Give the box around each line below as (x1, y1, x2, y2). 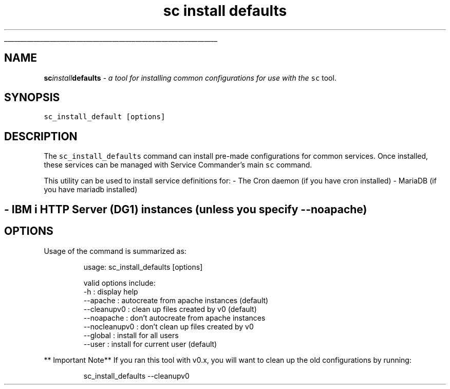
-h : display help (83, 287, 138, 296)
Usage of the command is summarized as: (44, 246, 186, 255)
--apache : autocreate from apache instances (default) (83, 295, 269, 305)
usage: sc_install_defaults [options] (83, 262, 203, 271)
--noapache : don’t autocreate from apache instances (83, 313, 266, 322)
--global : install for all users (83, 330, 179, 340)
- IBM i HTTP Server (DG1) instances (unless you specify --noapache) (4, 202, 367, 216)
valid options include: (83, 278, 156, 287)
